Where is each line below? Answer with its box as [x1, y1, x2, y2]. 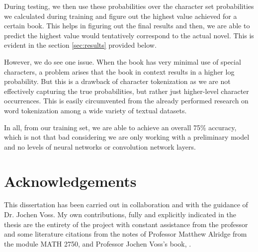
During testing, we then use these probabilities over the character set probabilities [4, 1, 254, 11]
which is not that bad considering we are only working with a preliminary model [4, 132, 250, 142]
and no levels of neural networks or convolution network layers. [4, 141, 196, 152]
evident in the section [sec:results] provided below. [4, 40, 157, 50]
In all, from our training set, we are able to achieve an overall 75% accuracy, [4, 122, 237, 132]
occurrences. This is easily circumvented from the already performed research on [4, 95, 249, 106]
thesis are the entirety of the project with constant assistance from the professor [4, 219, 248, 229]
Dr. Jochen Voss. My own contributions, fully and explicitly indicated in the [4, 209, 237, 220]
